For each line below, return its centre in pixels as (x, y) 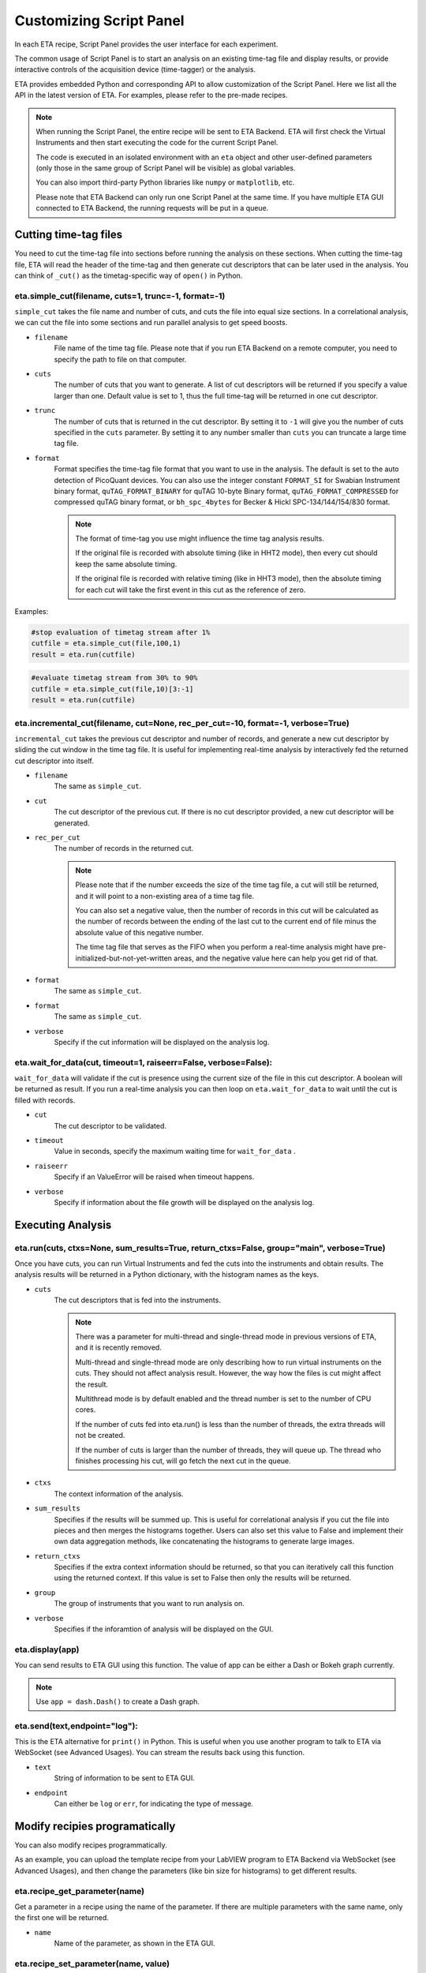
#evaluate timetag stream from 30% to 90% (114, 678)
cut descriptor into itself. (54, 761)
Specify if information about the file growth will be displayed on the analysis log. (184, 1202)
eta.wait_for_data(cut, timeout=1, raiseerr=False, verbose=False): (144, 1062)
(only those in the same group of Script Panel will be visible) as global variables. (166, 168)
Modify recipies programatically (95, 1826)
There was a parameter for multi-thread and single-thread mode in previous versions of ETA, (226, 1337)
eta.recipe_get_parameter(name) (80, 1891)
